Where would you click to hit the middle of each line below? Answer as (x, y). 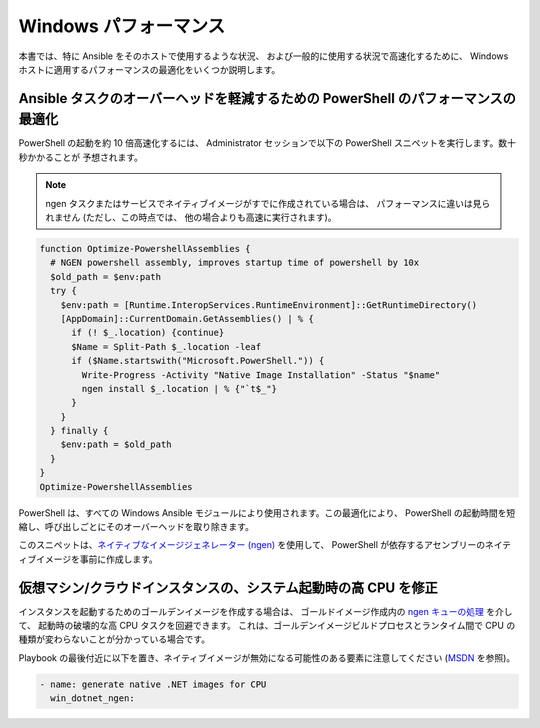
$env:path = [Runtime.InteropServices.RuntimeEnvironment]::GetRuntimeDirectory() (269, 304)
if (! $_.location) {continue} (148, 333)
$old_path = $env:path (106, 276)
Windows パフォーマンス (122, 26)
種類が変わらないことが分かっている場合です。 (114, 639)
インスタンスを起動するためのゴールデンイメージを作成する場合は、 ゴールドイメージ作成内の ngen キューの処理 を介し (265, 611)
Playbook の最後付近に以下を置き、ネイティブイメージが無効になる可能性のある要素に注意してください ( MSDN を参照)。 (267, 657)
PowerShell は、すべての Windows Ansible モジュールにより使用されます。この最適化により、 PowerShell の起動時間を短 (267, 512)
